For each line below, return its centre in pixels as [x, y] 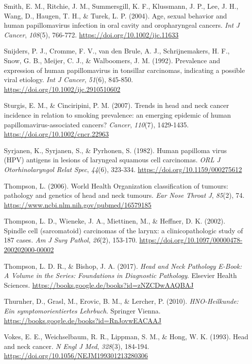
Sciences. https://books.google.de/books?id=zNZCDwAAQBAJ [99, 285]
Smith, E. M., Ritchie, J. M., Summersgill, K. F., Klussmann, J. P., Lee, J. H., [121, 6]
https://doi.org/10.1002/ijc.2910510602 [62, 89]
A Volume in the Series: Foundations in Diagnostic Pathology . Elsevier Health [120, 275]
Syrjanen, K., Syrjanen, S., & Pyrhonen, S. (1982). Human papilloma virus [116, 150]
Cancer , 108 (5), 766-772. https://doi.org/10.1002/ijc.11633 [91, 34]
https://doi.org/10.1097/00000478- [191, 240]
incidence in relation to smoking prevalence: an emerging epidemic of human [118, 114]
